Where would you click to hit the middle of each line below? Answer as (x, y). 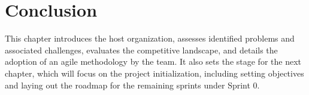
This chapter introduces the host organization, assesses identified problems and (150, 38)
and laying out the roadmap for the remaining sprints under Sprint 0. (132, 85)
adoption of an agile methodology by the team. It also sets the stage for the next (153, 61)
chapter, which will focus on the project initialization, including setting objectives (154, 73)
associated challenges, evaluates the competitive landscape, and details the (141, 50)
